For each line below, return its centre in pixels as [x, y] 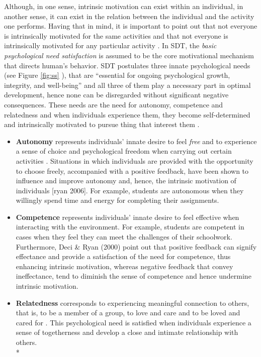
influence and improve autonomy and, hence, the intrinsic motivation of [126, 181]
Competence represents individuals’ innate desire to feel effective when [127, 217]
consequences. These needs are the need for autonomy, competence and [114, 104]
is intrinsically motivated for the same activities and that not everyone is [116, 35]
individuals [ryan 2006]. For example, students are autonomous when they [130, 190]
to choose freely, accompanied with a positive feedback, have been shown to [132, 170]
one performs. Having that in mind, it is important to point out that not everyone [131, 26]
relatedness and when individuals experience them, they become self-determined [127, 114]
